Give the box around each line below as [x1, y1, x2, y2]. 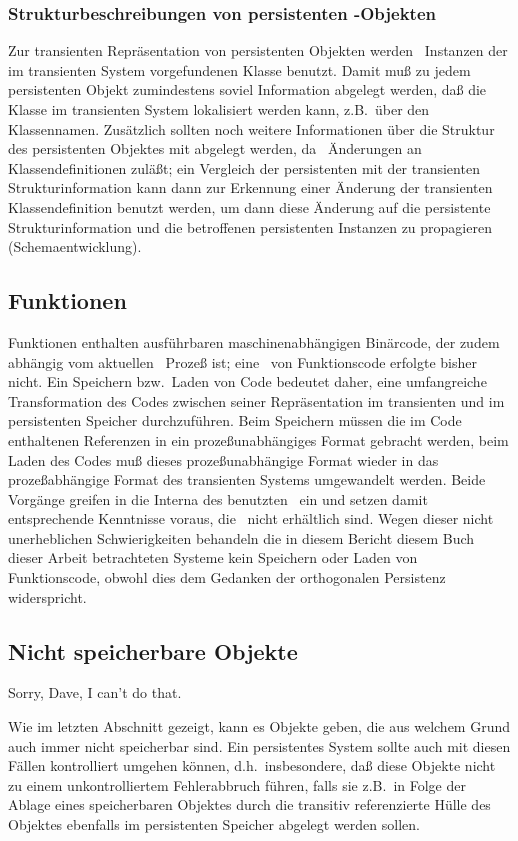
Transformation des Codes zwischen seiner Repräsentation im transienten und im [8, 390, 505, 411]
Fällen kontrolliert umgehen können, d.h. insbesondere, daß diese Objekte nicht [8, 755, 496, 776]
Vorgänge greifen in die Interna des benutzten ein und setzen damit [8, 488, 428, 509]
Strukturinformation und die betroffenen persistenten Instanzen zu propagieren [8, 216, 492, 237]
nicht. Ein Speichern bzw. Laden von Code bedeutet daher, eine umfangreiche [8, 371, 487, 392]
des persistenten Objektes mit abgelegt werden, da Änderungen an [8, 138, 422, 159]
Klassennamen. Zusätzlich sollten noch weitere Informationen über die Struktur [8, 118, 495, 139]
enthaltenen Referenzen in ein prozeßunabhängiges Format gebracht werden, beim [8, 429, 509, 450]
